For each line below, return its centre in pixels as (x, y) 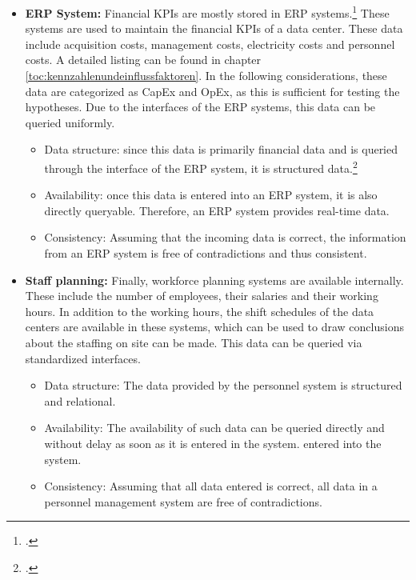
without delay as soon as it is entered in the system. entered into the (213, 443)
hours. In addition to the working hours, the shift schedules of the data (200, 311)
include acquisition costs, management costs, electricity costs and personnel (210, 44)
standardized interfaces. (83, 358)
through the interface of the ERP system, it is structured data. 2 (201, 167)
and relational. (80, 400)
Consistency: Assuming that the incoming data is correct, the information (225, 237)
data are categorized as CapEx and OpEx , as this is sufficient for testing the (212, 91)
